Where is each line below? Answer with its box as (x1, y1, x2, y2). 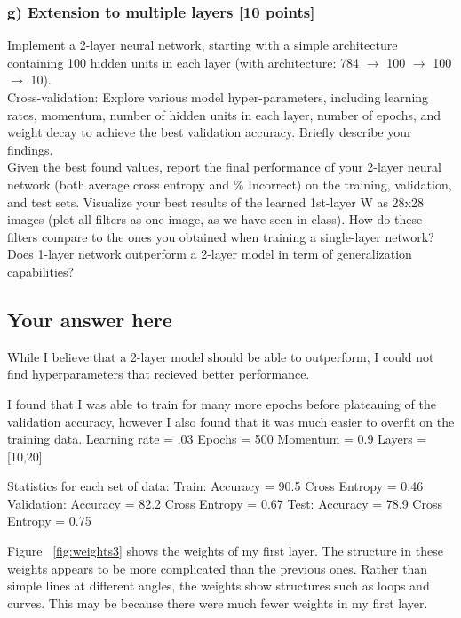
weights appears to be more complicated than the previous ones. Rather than (7, 558, 428, 577)
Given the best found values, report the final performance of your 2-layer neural (7, 157, 442, 176)
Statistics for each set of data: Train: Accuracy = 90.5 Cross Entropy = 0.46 (7, 477, 424, 495)
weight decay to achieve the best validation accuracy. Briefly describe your (7, 123, 412, 141)
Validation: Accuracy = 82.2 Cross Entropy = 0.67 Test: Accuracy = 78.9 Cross (7, 494, 442, 512)
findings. (7, 140, 53, 158)
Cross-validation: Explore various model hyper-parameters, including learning (7, 88, 429, 106)
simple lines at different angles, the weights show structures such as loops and (7, 576, 430, 595)
